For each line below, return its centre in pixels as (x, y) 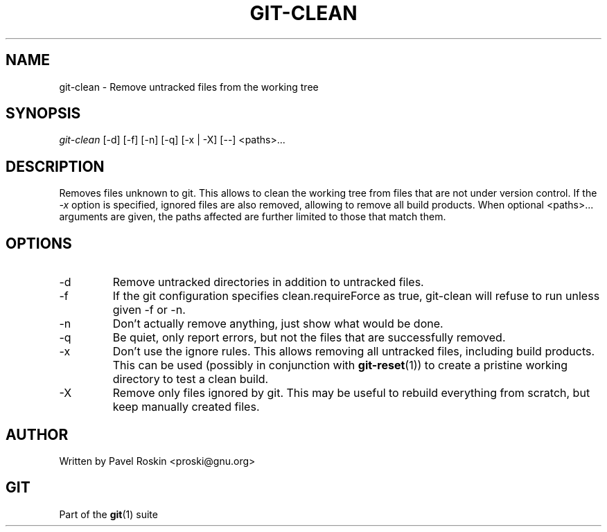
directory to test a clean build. (191, 379)
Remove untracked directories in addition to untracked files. (268, 282)
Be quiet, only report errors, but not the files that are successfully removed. (309, 338)
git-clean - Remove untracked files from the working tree (189, 87)
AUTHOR (37, 434)
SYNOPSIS (43, 114)
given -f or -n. (149, 310)
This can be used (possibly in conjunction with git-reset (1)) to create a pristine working (340, 365)
